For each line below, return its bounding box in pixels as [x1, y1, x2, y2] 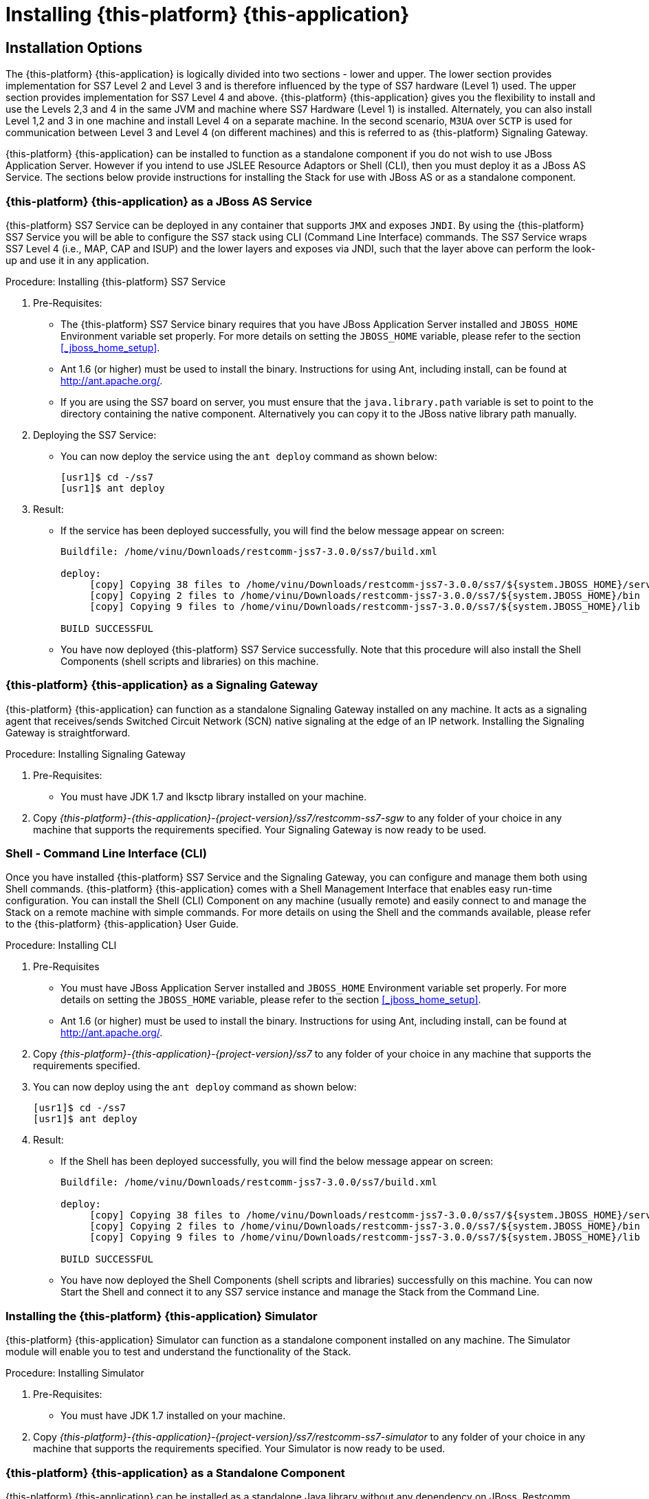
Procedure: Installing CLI [5, 939, 117, 952]
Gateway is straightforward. [5, 726, 131, 738]
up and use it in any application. [5, 254, 149, 266]
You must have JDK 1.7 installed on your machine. [60, 1410, 286, 1422]
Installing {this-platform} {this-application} [5, 3, 410, 26]
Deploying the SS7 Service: [33, 428, 157, 441]
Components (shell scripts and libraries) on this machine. [60, 655, 319, 667]
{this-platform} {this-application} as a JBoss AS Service [5, 194, 312, 208]
